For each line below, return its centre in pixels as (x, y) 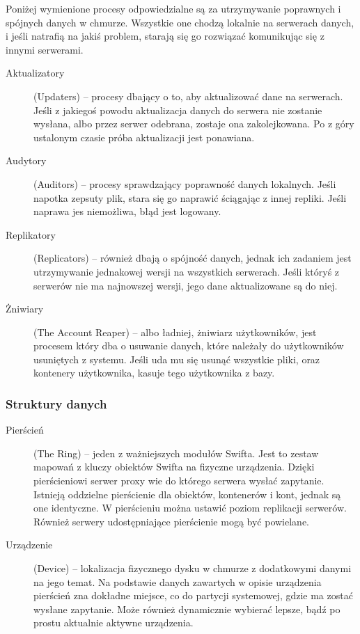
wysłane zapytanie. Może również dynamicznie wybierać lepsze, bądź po (187, 609)
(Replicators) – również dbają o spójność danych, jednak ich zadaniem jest (193, 258)
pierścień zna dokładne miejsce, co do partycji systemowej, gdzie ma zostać (193, 595)
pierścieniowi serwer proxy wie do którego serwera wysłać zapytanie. (179, 481)
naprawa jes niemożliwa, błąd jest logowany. (127, 211)
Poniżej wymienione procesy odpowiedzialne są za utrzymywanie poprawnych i (173, 8)
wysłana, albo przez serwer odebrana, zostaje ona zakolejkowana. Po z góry (194, 124)
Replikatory (31, 234)
